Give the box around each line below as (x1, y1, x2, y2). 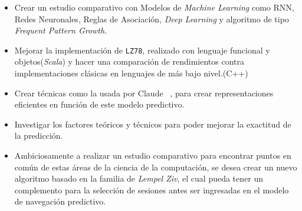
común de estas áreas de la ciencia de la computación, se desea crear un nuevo (14, 160, 297, 173)
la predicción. (14, 129, 63, 142)
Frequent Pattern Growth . (14, 24, 107, 36)
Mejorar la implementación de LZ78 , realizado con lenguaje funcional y (14, 43, 270, 56)
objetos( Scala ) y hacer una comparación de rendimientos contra (14, 55, 245, 68)
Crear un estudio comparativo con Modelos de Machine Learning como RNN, (14, 1, 294, 13)
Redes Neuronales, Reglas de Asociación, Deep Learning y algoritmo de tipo (14, 12, 289, 25)
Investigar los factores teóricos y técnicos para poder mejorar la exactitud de (14, 118, 291, 130)
